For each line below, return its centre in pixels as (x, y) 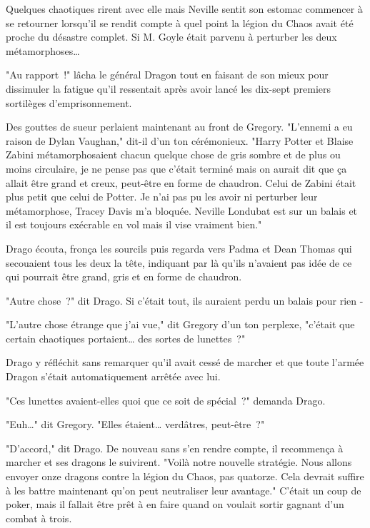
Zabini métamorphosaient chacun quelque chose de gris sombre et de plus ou (173, 154)
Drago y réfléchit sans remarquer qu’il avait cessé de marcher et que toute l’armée (185, 362)
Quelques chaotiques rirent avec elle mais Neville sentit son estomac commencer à (184, 9)
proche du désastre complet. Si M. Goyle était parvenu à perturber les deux (171, 37)
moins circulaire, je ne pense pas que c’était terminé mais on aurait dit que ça (176, 168)
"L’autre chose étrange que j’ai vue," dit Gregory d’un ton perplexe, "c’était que (180, 324)
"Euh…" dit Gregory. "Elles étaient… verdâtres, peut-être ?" (135, 424)
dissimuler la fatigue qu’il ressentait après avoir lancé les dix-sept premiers (169, 88)
